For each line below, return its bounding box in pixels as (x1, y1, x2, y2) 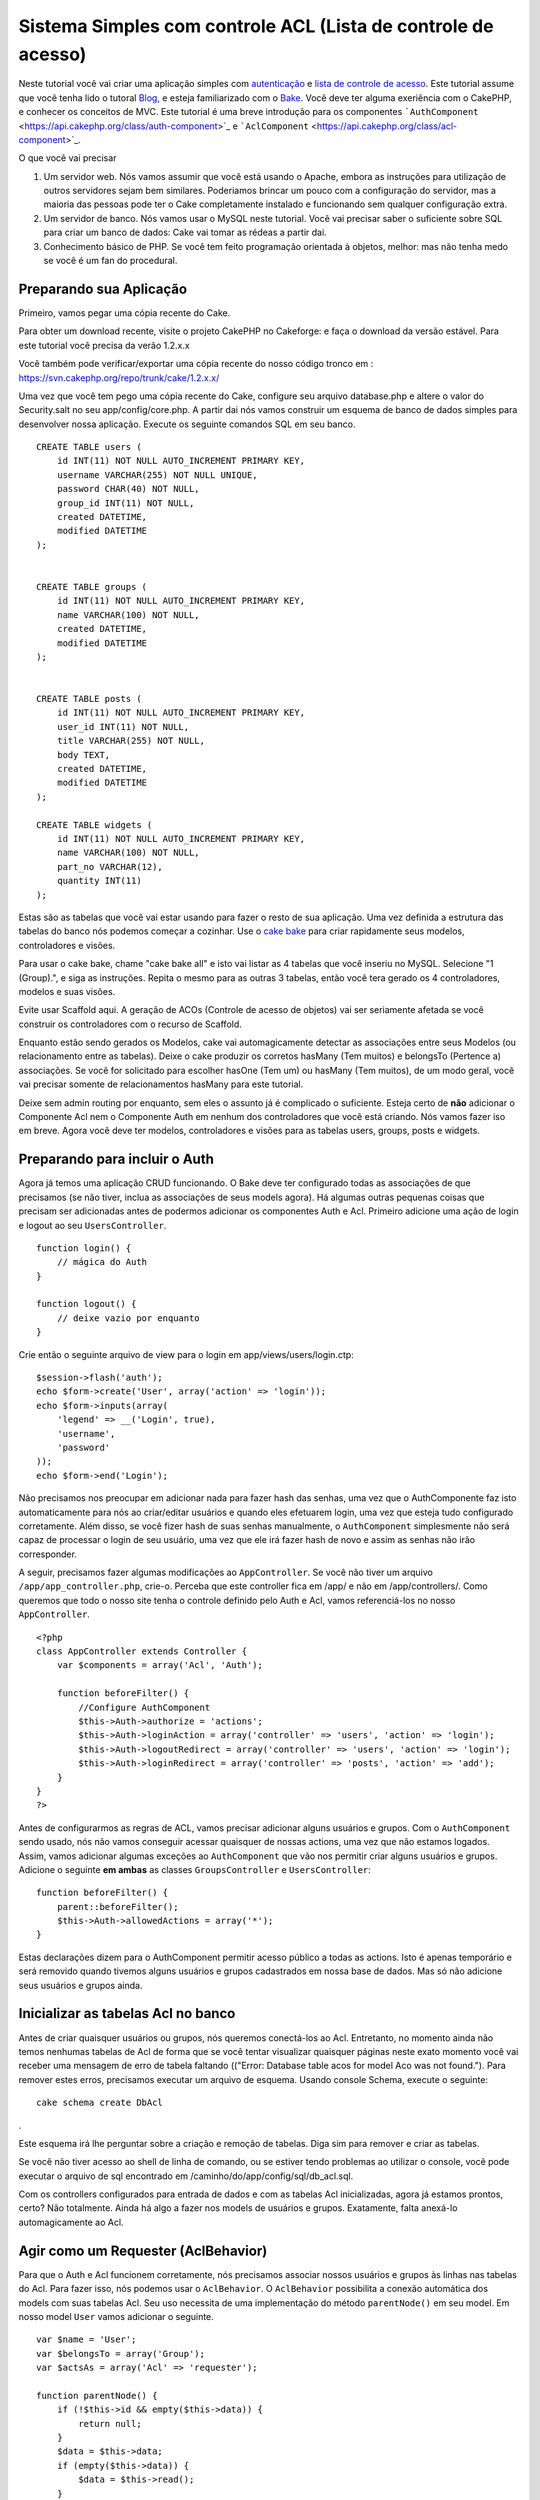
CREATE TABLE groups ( (36, 581, 148, 592)
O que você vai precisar (18, 152, 117, 164)
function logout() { (36, 1298, 137, 1310)
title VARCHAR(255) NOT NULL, (56, 735, 205, 747)
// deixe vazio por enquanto (56, 1312, 200, 1324)
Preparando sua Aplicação (18, 280, 188, 297)
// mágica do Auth (56, 1256, 148, 1268)
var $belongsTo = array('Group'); (36, 2348, 205, 2359)
